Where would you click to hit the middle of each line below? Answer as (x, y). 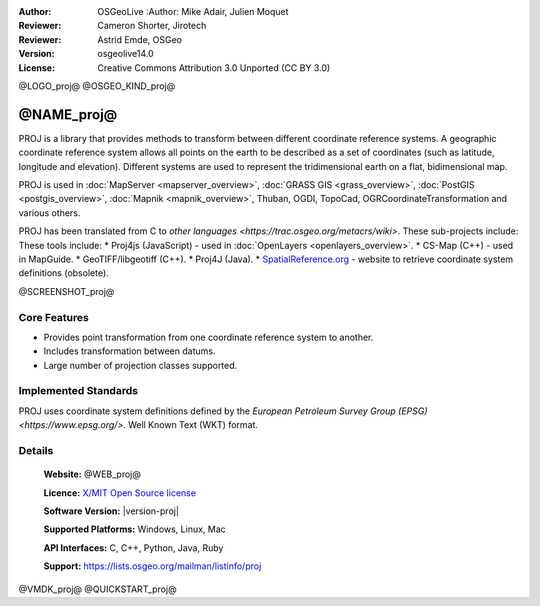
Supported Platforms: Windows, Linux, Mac (135, 529)
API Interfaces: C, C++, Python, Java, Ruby (133, 547)
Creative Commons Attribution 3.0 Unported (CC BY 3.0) (214, 67)
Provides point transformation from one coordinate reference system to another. (208, 337)
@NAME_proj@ (68, 114)
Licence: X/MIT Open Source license (120, 492)
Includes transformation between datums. (129, 351)
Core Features (53, 317)
